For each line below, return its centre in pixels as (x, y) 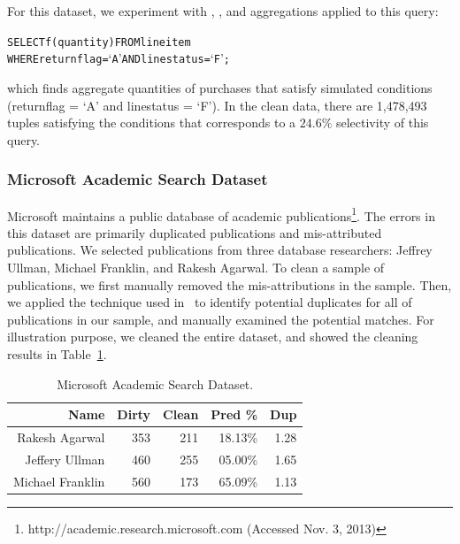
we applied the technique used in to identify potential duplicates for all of (210, 302)
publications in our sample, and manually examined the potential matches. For (221, 319)
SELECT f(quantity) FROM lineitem (99, 42)
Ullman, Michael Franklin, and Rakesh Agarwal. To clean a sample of (196, 267)
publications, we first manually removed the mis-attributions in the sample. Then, (230, 284)
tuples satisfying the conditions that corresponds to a (152, 123)
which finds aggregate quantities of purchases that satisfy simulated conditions (220, 87)
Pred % (234, 414)
